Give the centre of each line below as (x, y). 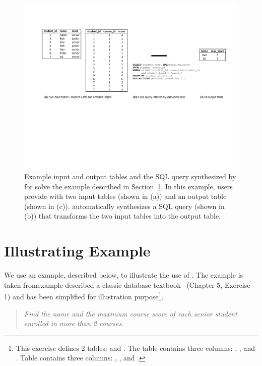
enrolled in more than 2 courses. (74, 323)
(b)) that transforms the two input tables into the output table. (123, 216)
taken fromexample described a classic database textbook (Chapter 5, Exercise (127, 284)
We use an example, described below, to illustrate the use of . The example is (124, 275)
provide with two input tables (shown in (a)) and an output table (125, 196)
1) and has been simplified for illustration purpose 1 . (84, 296)
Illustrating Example (77, 251)
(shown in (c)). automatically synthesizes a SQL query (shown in (124, 206)
